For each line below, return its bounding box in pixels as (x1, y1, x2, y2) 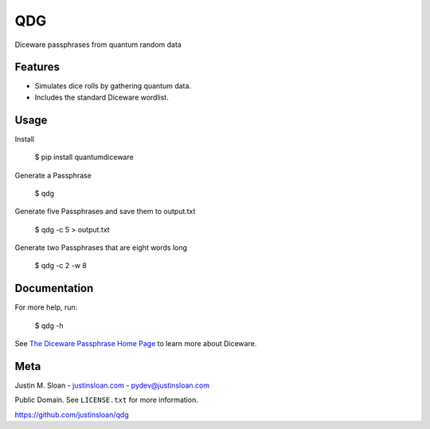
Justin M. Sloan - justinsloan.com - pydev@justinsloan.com (14, 380, 210, 390)
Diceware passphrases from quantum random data (14, 40, 182, 49)
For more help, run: (14, 302, 78, 312)
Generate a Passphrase (14, 170, 92, 180)
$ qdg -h (34, 321, 64, 330)
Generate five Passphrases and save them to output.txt (14, 207, 196, 216)
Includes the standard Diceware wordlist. (34, 92, 169, 102)
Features (14, 60, 60, 74)
